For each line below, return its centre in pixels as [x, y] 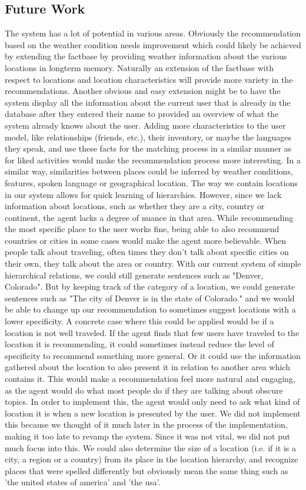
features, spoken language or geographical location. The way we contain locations [151, 182]
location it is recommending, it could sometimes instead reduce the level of [139, 344]
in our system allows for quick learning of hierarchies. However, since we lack [143, 194]
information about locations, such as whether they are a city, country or [135, 206]
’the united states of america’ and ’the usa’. [83, 482]
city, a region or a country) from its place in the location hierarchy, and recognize [152, 459]
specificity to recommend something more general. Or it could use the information [153, 355]
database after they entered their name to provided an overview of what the [142, 114]
